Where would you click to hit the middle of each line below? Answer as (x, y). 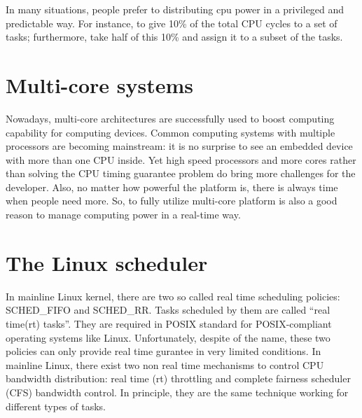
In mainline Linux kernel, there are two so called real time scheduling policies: (173, 296)
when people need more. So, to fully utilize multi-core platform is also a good (172, 201)
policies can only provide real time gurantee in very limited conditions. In (163, 351)
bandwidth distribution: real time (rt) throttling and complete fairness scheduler (178, 378)
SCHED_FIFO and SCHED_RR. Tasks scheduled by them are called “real (168, 310)
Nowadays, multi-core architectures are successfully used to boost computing (170, 118)
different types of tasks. (56, 406)
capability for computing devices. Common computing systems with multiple (170, 132)
